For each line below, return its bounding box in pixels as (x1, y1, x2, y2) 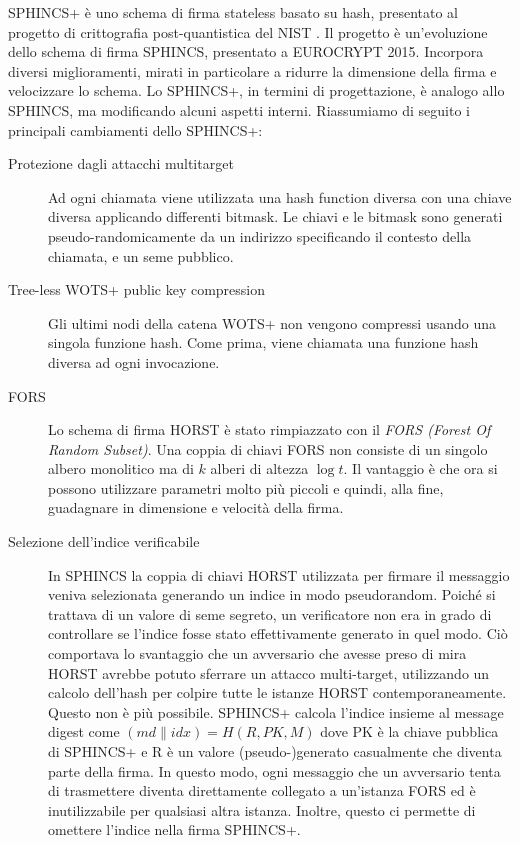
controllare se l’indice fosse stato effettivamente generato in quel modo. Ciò (48, 623, 508, 644)
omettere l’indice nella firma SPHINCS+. (48, 819, 301, 840)
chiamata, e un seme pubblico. (48, 245, 234, 266)
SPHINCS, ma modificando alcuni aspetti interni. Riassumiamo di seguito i (8, 99, 470, 120)
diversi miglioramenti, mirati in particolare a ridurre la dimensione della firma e (8, 60, 497, 81)
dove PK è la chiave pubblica (320, 721, 499, 742)
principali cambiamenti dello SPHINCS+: (8, 119, 263, 140)
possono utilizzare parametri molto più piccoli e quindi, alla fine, (48, 477, 444, 498)
